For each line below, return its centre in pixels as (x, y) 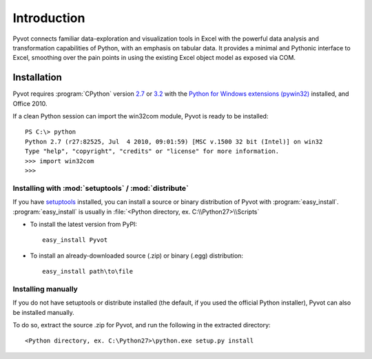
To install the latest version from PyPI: (84, 224)
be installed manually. (44, 312)
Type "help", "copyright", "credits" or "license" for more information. (152, 151)
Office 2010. (30, 103)
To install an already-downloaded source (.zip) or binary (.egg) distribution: (137, 256)
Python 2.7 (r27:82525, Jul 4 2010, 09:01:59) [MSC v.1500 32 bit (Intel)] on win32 (174, 142)
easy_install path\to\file (88, 271)
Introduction (49, 18)
